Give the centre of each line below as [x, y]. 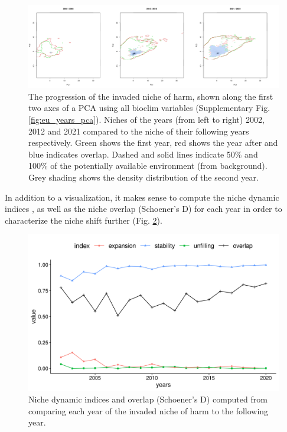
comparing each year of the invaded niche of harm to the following [149, 410]
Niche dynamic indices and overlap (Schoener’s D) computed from [148, 399]
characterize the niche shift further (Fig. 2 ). [84, 220]
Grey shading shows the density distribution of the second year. [143, 177]
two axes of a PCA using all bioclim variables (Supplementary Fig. [149, 108]
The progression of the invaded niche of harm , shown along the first [151, 96]
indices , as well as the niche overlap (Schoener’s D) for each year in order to [143, 209]
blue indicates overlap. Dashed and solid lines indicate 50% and [143, 154]
